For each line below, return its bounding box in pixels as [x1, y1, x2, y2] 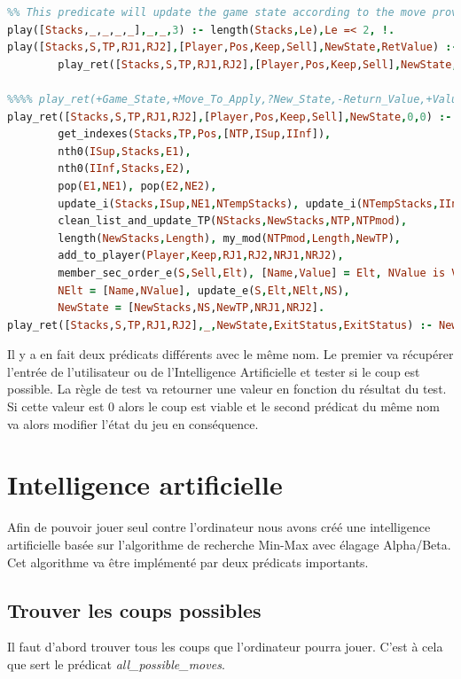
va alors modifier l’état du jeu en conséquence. [7, 414, 259, 433]
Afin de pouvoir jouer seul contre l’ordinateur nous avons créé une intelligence [7, 518, 431, 536]
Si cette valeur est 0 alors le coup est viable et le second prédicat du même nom [7, 397, 440, 416]
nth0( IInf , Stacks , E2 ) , [58, 162, 191, 176]
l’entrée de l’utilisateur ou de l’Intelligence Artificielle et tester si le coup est [7, 362, 420, 380]
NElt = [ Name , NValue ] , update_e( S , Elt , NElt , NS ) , [58, 284, 350, 297]
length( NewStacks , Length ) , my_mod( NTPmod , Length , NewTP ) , [58, 231, 401, 245]
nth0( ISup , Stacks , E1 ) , [58, 144, 191, 158]
